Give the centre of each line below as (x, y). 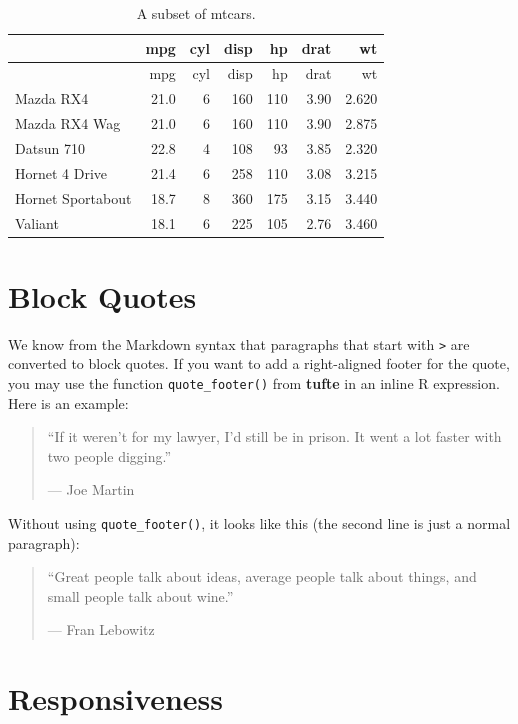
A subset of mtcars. (196, 13)
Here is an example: (68, 402)
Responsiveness (115, 698)
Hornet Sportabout (73, 197)
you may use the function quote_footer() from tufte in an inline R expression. (254, 382)
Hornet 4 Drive (61, 172)
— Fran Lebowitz (101, 629)
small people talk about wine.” (140, 595)
